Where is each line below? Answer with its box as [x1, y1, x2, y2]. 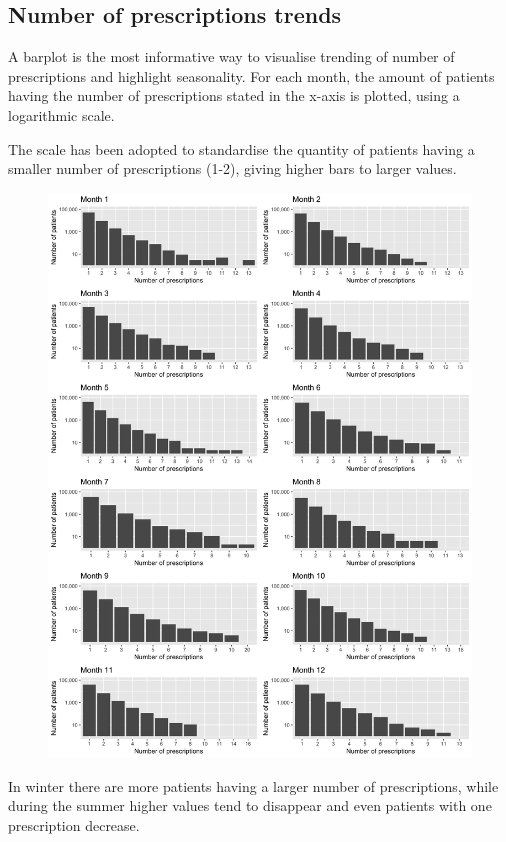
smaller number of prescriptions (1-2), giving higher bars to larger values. [8, 158, 457, 179]
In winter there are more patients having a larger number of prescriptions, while [8, 775, 499, 796]
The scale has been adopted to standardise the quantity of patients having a [8, 138, 475, 159]
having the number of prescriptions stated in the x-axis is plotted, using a [8, 85, 460, 106]
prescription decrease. [8, 814, 140, 835]
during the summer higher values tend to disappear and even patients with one [8, 795, 492, 816]
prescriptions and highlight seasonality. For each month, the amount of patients [8, 65, 495, 86]
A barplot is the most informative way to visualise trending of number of [8, 46, 455, 67]
